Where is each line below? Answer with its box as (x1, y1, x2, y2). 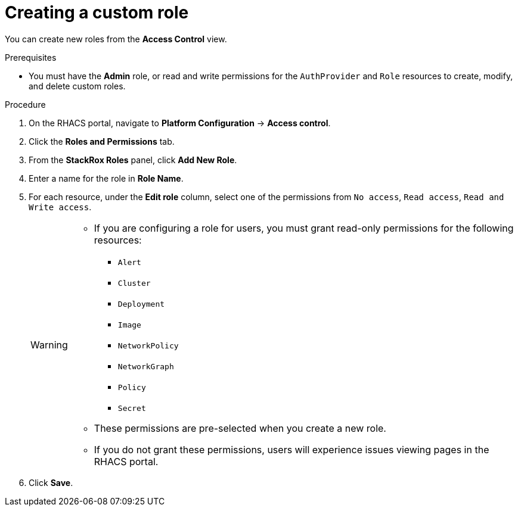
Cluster (117, 278, 151, 288)
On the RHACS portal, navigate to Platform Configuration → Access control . (29, 117, 331, 128)
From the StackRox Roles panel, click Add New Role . (29, 154, 237, 165)
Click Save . (29, 477, 73, 488)
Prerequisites (5, 52, 57, 63)
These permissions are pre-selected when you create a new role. (94, 422, 386, 434)
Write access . (29, 201, 92, 212)
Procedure (5, 99, 46, 110)
